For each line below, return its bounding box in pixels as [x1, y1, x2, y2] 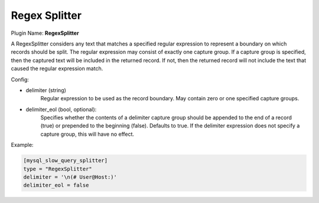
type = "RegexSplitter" [23, 165, 93, 172]
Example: [11, 142, 34, 149]
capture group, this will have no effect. [40, 130, 135, 137]
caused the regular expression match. [11, 65, 103, 72]
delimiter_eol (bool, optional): [25, 106, 97, 113]
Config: [11, 76, 30, 83]
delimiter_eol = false [23, 182, 89, 189]
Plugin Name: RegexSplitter [11, 30, 79, 37]
